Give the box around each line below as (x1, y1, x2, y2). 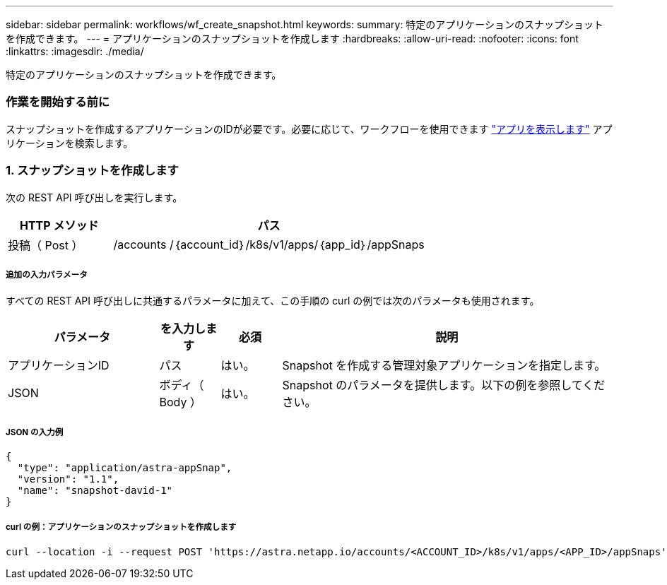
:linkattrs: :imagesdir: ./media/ (6, 45, 144, 57)
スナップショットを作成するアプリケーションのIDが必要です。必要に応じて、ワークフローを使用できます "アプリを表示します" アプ (6, 122, 613, 135)
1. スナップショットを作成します (6, 163, 179, 178)
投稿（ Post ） (8, 237, 83, 252)
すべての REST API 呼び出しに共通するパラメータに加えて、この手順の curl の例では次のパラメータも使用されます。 (6, 295, 540, 307)
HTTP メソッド (19, 218, 99, 232)
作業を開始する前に (6, 95, 110, 110)
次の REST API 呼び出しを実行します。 (6, 191, 183, 203)
